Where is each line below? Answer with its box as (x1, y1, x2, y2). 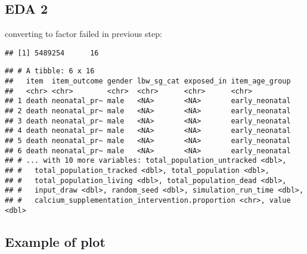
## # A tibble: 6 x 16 (5, 67, 95, 76)
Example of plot (5, 232, 106, 250)
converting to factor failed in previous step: (5, 27, 162, 40)
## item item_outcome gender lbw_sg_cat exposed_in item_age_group (5, 77, 291, 86)
